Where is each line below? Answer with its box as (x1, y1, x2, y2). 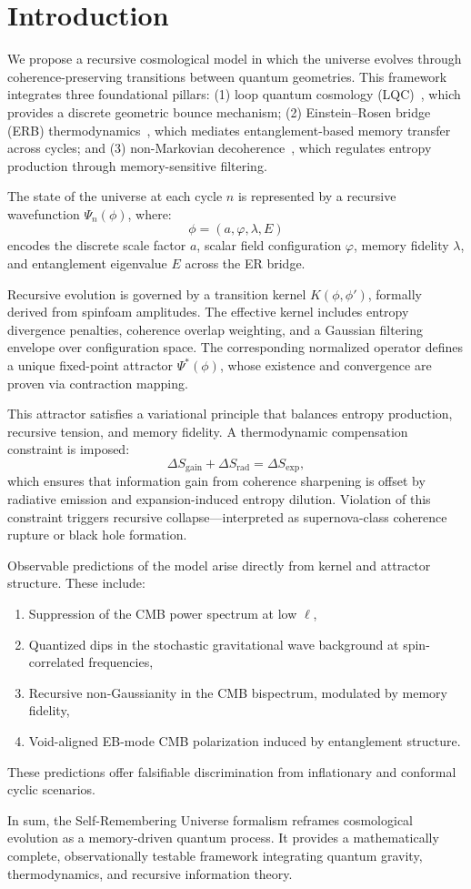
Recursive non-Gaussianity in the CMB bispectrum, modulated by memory (28, 682, 447, 702)
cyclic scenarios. (7, 780, 96, 799)
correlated (28, 652, 85, 672)
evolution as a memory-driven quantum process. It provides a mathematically (7, 828, 439, 847)
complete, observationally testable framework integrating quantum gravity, (7, 845, 423, 864)
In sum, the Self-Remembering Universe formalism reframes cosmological (7, 810, 413, 829)
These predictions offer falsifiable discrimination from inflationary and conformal (7, 762, 456, 781)
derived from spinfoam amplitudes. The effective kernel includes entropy (7, 302, 409, 321)
